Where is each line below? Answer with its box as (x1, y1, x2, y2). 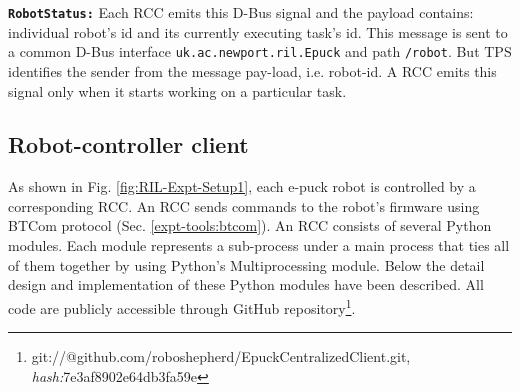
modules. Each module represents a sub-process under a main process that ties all (8, 235, 510, 256)
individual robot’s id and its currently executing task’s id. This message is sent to (8, 21, 508, 42)
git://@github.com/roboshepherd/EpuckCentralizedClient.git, (31, 346, 411, 367)
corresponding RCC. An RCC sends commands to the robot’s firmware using (8, 195, 480, 216)
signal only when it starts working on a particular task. (8, 80, 347, 101)
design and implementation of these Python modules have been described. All (8, 274, 484, 295)
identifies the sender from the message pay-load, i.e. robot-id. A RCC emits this (8, 60, 497, 81)
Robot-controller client (8, 129, 249, 160)
